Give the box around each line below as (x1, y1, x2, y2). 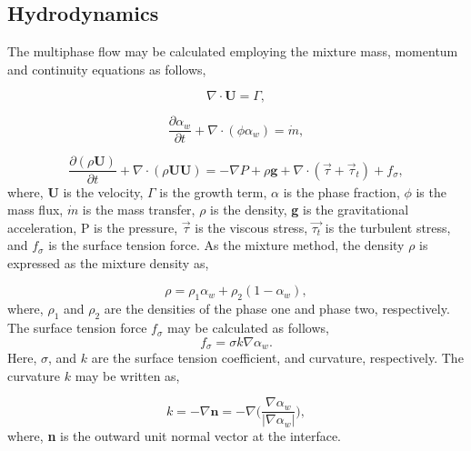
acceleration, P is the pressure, (7, 217, 178, 236)
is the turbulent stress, (325, 217, 451, 236)
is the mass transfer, (82, 200, 195, 219)
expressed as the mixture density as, (7, 253, 209, 272)
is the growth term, (159, 182, 267, 201)
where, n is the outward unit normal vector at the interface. (7, 426, 341, 446)
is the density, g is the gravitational (210, 200, 409, 219)
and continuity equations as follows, (7, 59, 206, 78)
